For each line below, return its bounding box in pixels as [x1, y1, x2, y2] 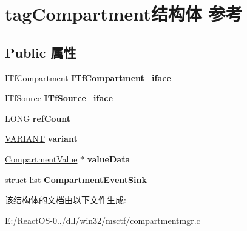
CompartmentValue [5, 152, 78, 165]
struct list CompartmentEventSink [5, 173, 147, 186]
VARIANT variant [5, 132, 78, 145]
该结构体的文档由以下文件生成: [5, 193, 126, 206]
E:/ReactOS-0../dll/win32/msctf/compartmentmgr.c [5, 213, 200, 226]
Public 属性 [5, 42, 76, 61]
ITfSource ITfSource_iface [5, 92, 113, 104]
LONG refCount [5, 112, 71, 124]
